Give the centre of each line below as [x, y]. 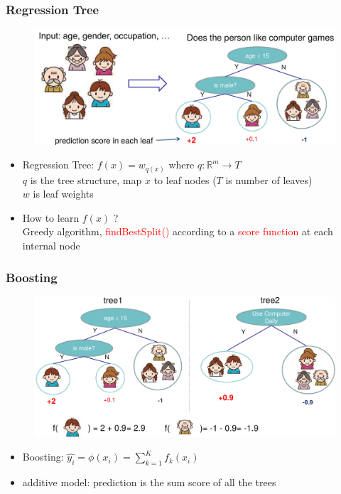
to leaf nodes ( [185, 179]
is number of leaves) [269, 179]
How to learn [51, 217]
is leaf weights [63, 194]
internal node [51, 246]
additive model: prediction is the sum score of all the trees [149, 482]
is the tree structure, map [86, 179]
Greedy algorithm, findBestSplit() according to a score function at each [178, 231]
